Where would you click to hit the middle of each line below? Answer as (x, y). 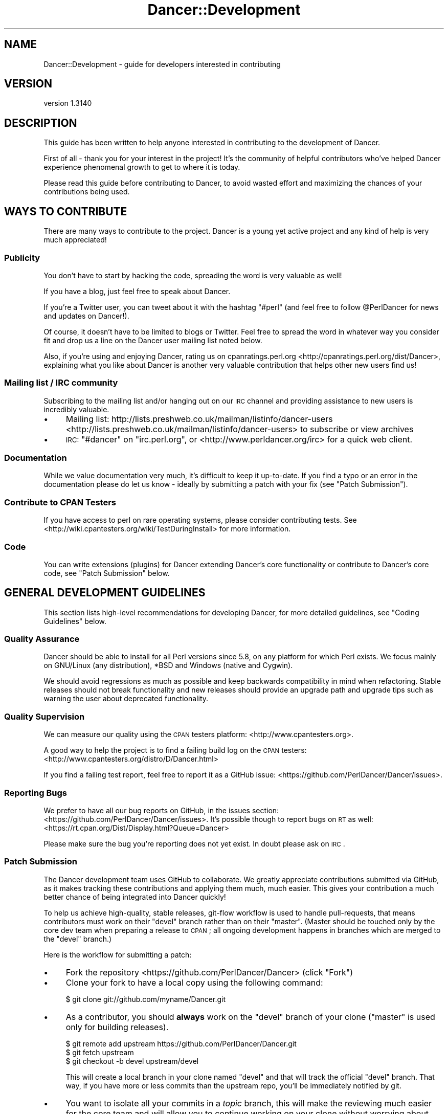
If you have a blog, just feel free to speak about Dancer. (137, 291)
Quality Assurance (42, 639)
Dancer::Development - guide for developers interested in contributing (162, 64)
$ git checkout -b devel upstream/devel (132, 1061)
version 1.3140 (68, 103)
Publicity (22, 258)
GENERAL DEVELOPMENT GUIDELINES (105, 593)
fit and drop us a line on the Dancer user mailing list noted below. (153, 340)
